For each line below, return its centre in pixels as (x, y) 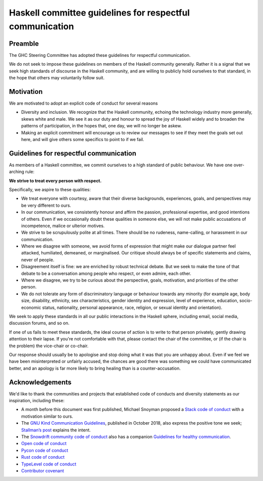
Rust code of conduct (43, 457)
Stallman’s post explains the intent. (56, 430)
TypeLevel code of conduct (49, 464)
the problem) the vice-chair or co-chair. (49, 346)
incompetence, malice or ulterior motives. (63, 226)
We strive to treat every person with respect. (55, 180)
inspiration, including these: (37, 401)
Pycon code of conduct (45, 450)
